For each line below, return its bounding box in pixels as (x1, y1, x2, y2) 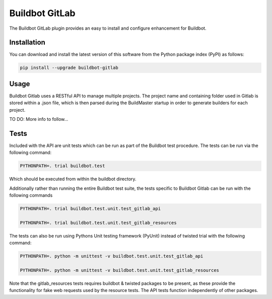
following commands (9, 192, 53, 198)
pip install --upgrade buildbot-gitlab (20, 65, 118, 70)
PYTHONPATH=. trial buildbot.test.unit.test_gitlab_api (20, 206, 161, 211)
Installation (9, 38, 45, 47)
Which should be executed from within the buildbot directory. (9, 176, 137, 182)
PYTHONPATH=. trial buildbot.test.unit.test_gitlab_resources (20, 219, 177, 226)
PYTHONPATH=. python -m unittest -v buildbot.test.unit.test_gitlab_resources (20, 267, 219, 273)
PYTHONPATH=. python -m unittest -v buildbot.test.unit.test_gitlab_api (20, 253, 203, 259)
